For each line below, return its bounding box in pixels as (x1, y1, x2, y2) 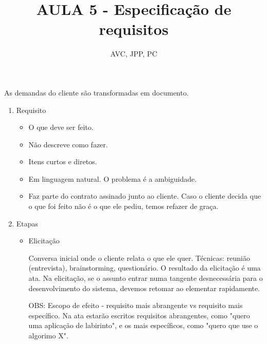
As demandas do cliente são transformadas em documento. (4, 87, 189, 98)
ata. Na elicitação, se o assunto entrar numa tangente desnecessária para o (28, 273, 263, 283)
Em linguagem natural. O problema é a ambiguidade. (28, 173, 197, 184)
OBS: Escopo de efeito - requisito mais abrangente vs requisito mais (28, 300, 243, 311)
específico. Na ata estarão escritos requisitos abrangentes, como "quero (28, 310, 250, 320)
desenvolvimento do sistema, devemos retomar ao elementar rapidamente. (28, 282, 260, 293)
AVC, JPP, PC (110, 48, 157, 59)
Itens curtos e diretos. (28, 156, 97, 167)
